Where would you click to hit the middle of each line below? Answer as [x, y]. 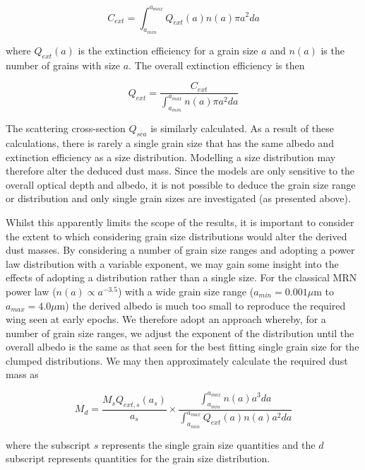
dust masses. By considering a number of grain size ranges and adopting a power [180, 250]
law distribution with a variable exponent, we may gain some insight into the [172, 263]
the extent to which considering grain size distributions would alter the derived [176, 236]
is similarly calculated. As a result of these [242, 128]
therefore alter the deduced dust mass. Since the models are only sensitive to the [180, 171]
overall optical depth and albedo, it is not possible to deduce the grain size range [181, 184]
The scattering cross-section [66, 128]
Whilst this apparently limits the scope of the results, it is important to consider [180, 222]
